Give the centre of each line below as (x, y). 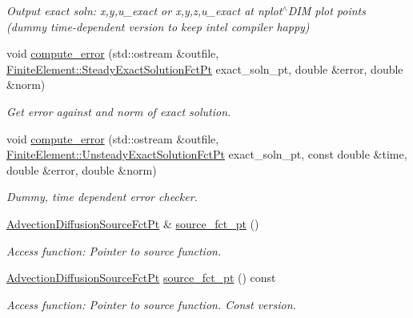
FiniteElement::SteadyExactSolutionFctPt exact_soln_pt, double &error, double (205, 68)
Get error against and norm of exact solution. (119, 111)
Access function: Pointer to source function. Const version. (151, 304)
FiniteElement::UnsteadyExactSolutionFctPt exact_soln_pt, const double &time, (207, 154)
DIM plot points (327, 10)
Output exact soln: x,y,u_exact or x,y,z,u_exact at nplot (144, 10)
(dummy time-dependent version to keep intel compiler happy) (158, 26)
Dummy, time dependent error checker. (102, 197)
